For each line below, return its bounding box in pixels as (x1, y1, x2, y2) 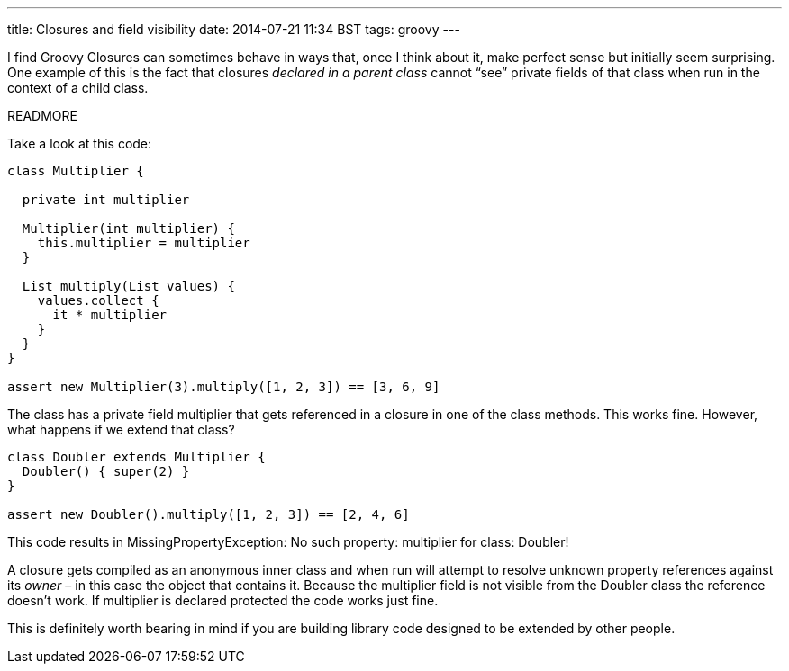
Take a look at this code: (7, 136, 152, 151)
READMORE (7, 108, 77, 123)
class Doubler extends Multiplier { (7, 450, 266, 464)
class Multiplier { (7, 164, 144, 178)
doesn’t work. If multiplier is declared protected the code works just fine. (7, 593, 439, 608)
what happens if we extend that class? (7, 422, 235, 437)
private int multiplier (22, 192, 190, 207)
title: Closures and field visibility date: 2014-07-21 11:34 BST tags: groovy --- (7, 22, 460, 37)
